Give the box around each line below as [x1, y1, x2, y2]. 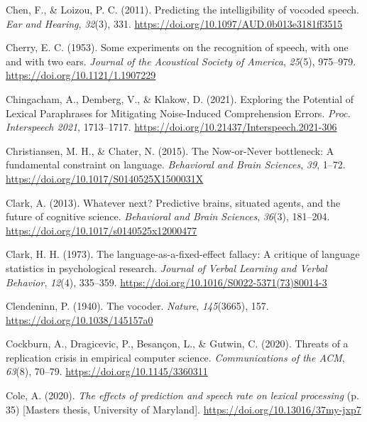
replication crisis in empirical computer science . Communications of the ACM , [6, 350, 345, 364]
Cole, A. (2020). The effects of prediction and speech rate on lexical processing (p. [6, 388, 359, 403]
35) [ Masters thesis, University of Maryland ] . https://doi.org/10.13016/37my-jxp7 [6, 401, 361, 416]
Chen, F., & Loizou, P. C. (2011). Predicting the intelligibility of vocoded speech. [6, 2, 359, 16]
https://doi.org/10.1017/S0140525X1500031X [6, 171, 204, 185]
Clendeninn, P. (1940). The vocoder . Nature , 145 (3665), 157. [6, 298, 269, 313]
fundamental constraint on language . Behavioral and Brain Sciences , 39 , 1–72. [6, 157, 346, 172]
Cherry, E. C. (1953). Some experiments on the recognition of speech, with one [6, 40, 349, 55]
